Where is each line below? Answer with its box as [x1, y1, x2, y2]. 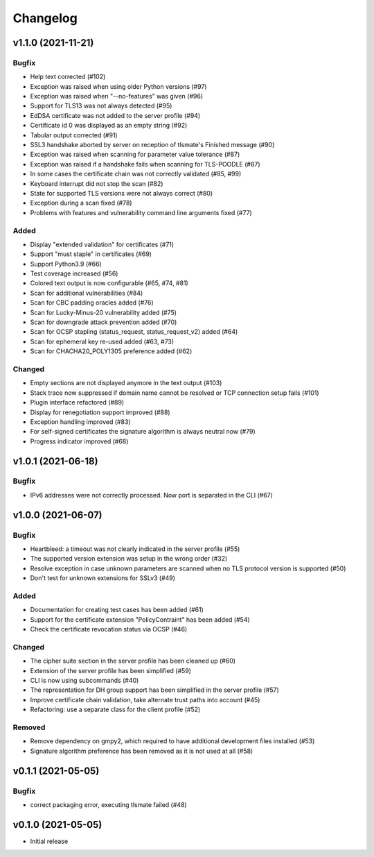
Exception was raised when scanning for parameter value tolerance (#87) [30, 150, 240, 159]
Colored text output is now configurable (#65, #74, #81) [30, 279, 188, 287]
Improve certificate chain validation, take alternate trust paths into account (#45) [30, 695, 260, 704]
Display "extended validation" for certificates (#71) [30, 240, 175, 248]
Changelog [12, 10, 78, 26]
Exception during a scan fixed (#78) [30, 198, 132, 207]
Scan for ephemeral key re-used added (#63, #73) [30, 337, 175, 346]
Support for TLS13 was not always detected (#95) [30, 101, 172, 110]
